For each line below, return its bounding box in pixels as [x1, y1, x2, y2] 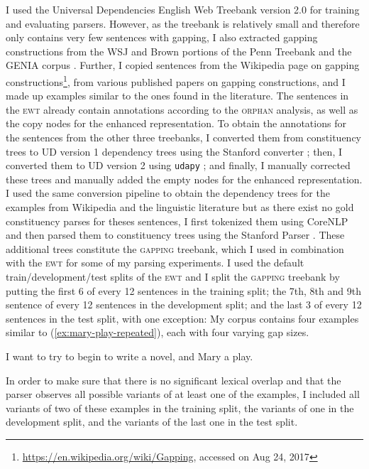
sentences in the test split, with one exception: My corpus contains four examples [6, 311, 359, 325]
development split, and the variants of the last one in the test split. [6, 414, 298, 429]
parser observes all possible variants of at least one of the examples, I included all [6, 387, 360, 401]
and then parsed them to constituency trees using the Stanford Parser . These [6, 227, 345, 242]
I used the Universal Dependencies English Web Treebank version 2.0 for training [6, 2, 360, 16]
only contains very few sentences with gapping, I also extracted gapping [6, 30, 318, 45]
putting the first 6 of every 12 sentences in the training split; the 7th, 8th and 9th [6, 283, 361, 298]
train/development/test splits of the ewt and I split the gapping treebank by [6, 269, 340, 284]
